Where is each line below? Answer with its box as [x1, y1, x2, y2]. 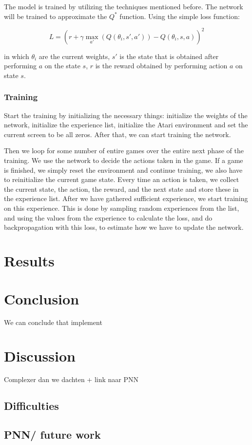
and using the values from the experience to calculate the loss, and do [4, 212, 213, 222]
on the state [44, 61, 80, 71]
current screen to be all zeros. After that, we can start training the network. [4, 129, 231, 139]
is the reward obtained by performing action [95, 61, 228, 71]
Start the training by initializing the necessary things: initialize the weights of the [4, 110, 248, 120]
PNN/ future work [4, 426, 101, 442]
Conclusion [4, 289, 79, 309]
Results [4, 251, 55, 270]
